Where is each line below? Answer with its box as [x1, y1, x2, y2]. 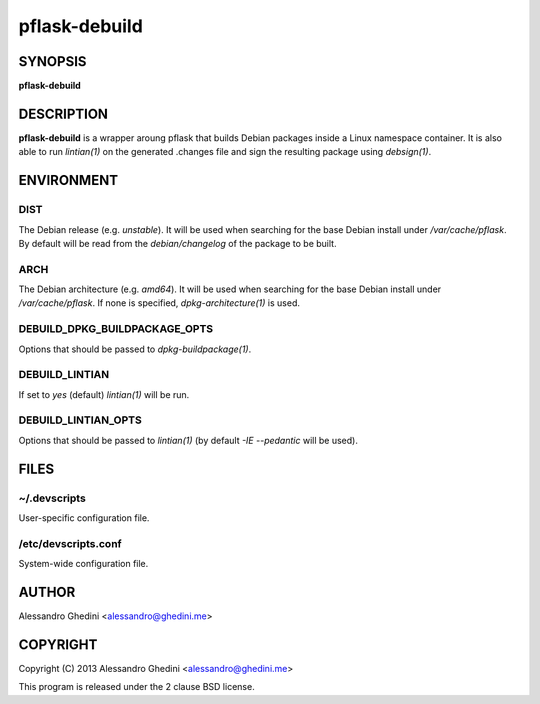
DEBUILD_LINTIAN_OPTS [18, 413, 142, 427]
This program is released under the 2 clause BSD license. [18, 681, 255, 693]
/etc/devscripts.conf [18, 536, 122, 550]
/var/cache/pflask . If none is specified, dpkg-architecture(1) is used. [18, 297, 300, 309]
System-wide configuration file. [18, 558, 149, 570]
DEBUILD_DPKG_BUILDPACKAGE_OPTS [18, 322, 214, 336]
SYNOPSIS [18, 53, 87, 70]
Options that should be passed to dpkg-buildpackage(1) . [18, 343, 252, 355]
